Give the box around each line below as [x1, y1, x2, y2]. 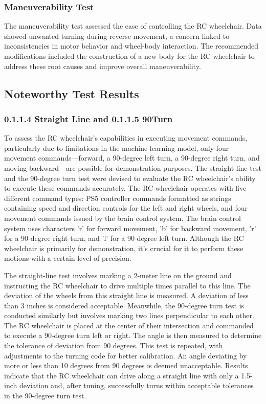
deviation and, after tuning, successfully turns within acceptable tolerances [19, 380, 254, 391]
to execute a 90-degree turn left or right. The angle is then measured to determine [4, 330, 262, 341]
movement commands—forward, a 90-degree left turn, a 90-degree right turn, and [4, 152, 260, 163]
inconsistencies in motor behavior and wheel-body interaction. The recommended [4, 40, 258, 51]
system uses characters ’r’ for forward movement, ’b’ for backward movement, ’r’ [4, 222, 256, 233]
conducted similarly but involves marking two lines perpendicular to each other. [4, 310, 254, 321]
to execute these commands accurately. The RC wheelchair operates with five [4, 183, 247, 193]
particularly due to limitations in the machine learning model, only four [4, 142, 229, 153]
